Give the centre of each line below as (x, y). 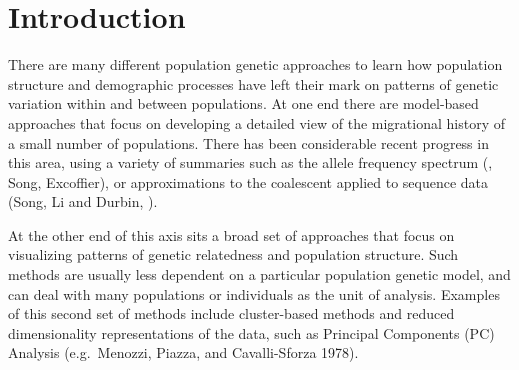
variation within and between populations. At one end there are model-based (243, 103)
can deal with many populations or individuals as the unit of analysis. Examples (254, 293)
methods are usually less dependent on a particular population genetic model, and (259, 274)
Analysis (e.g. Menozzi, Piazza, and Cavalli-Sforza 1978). (183, 352)
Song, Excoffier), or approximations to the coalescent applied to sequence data (248, 181)
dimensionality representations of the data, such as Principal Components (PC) (251, 332)
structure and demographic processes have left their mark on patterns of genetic (253, 83)
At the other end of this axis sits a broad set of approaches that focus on (231, 234)
